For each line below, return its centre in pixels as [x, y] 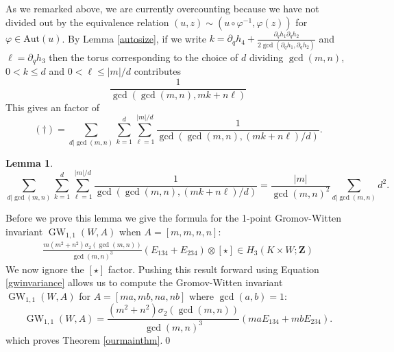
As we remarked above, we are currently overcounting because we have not [162, 8]
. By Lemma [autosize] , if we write [134, 38]
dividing [266, 57]
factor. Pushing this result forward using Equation [213, 269]
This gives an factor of [53, 107]
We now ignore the [45, 269]
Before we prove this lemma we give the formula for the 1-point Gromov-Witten [174, 218]
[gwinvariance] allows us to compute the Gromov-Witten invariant [144, 282]
